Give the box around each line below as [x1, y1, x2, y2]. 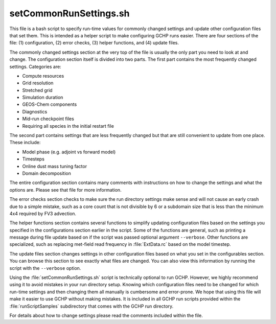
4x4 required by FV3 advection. [9, 210, 77, 217]
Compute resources [22, 73, 64, 79]
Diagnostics [22, 108, 48, 114]
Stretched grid [22, 87, 53, 93]
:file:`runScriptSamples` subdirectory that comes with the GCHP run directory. [9, 303, 174, 309]
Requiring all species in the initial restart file [22, 123, 114, 129]
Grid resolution [22, 80, 54, 86]
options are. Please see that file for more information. [9, 187, 122, 193]
